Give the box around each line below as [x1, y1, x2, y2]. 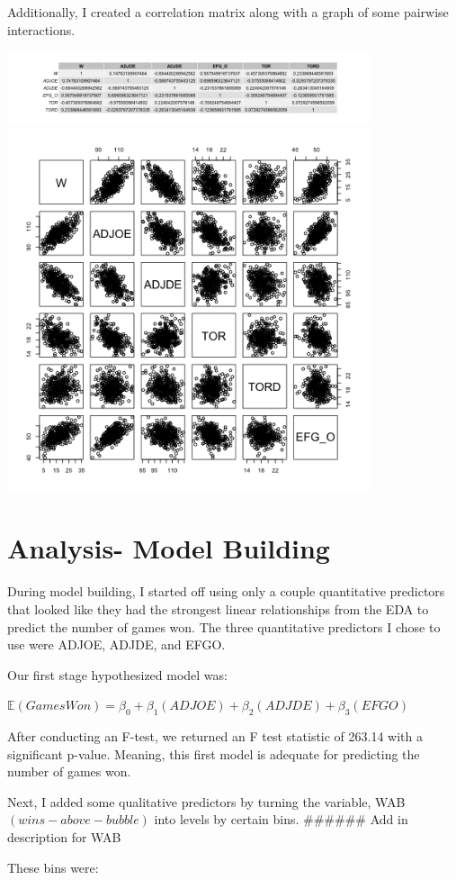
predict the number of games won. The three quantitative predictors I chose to [7, 617, 441, 636]
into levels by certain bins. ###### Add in [154, 810, 408, 829]
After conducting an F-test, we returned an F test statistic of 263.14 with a [7, 727, 424, 746]
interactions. [7, 20, 76, 39]
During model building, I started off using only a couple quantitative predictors [7, 582, 445, 601]
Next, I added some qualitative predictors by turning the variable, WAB [7, 792, 406, 811]
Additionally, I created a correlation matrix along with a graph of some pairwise [7, 3, 449, 21]
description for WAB [7, 828, 121, 847]
